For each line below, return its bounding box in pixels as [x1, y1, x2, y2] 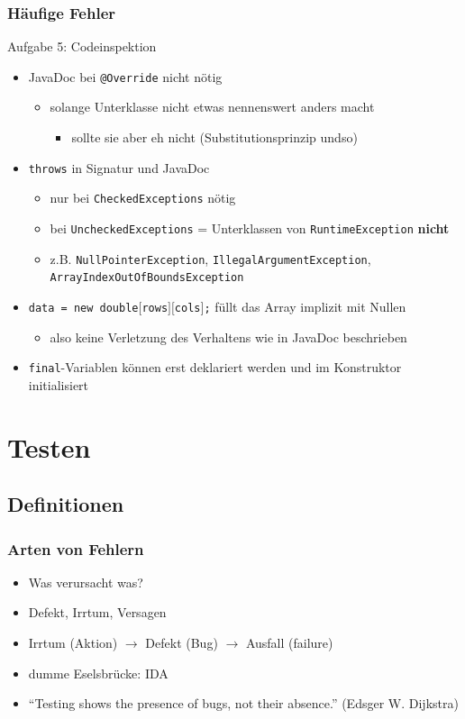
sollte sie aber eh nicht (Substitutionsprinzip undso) [71, 128, 358, 147]
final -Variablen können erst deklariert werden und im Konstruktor [28, 358, 402, 377]
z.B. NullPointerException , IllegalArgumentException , [50, 249, 371, 268]
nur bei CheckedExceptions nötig [50, 188, 236, 207]
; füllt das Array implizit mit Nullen [204, 296, 406, 315]
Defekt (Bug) [145, 633, 218, 651]
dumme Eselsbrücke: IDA [28, 663, 169, 682]
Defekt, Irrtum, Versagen [28, 603, 167, 622]
